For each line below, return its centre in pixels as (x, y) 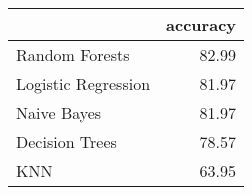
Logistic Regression (83, 83)
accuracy (201, 24)
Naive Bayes (59, 112)
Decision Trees (66, 141)
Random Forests (73, 54)
